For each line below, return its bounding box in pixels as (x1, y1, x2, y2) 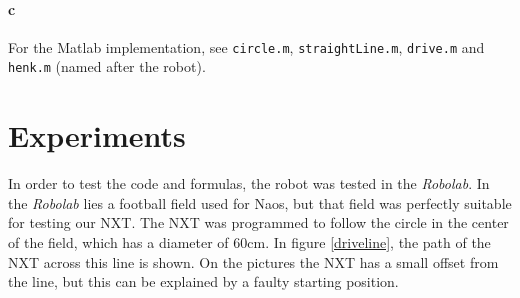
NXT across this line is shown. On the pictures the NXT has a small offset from (8, 251, 499, 272)
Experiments (8, 115, 186, 156)
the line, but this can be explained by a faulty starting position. (8, 271, 399, 292)
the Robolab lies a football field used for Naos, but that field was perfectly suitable (8, 192, 512, 213)
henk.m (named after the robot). (8, 56, 206, 77)
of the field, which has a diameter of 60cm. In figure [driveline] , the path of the (8, 232, 491, 253)
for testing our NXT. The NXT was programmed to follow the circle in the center (8, 212, 509, 233)
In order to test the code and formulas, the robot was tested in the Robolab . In (8, 173, 490, 194)
